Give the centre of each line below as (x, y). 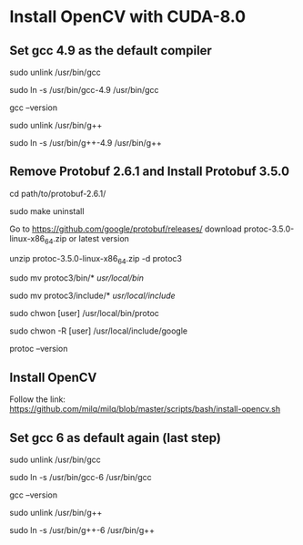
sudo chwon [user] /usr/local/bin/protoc (84, 314)
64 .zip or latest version (87, 239)
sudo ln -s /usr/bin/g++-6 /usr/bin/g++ (82, 530)
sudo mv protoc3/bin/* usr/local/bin (76, 278)
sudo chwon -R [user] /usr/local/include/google (99, 331)
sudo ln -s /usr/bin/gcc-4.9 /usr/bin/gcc (84, 90)
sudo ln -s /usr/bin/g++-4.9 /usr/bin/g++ (86, 143)
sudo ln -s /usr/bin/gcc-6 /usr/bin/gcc (81, 478)
